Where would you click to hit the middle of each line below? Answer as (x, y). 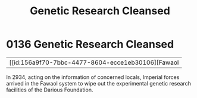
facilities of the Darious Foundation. (50, 90)
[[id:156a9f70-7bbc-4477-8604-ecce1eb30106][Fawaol (94, 62)
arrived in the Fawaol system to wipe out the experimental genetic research (99, 83)
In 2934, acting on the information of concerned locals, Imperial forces (93, 77)
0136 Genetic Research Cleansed (90, 44)
